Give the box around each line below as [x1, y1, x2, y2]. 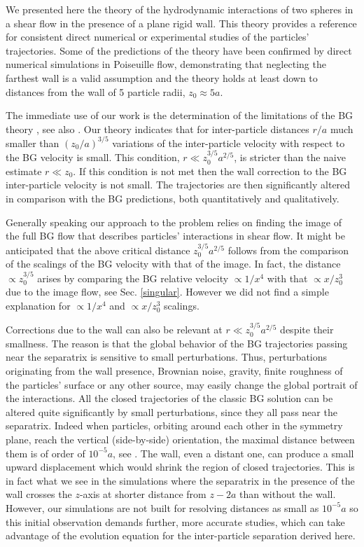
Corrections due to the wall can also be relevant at [6, 322, 223, 337]
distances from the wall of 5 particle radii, [6, 84, 185, 99]
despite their [280, 322, 334, 337]
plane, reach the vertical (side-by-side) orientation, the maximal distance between [6, 431, 355, 446]
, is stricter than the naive [234, 150, 346, 165]
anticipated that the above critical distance [6, 242, 190, 257]
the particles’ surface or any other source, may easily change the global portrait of [6, 377, 358, 392]
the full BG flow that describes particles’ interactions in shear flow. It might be [6, 228, 345, 243]
